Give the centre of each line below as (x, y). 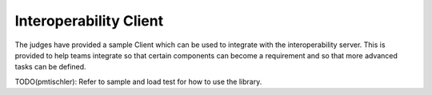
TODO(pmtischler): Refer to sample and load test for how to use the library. (138, 81)
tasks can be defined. (51, 67)
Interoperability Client (89, 21)
